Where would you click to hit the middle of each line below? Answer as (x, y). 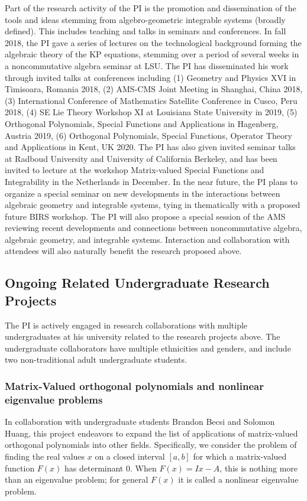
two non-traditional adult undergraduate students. (96, 360)
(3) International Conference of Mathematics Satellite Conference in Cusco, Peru (151, 100)
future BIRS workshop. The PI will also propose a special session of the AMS (145, 216)
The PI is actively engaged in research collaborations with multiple (126, 325)
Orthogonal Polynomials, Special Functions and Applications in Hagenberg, (142, 123)
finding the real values (45, 456)
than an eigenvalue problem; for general (77, 479)
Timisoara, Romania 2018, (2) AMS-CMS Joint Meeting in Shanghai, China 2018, (154, 89)
